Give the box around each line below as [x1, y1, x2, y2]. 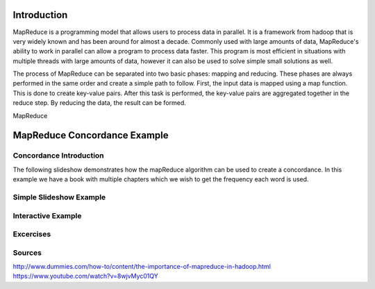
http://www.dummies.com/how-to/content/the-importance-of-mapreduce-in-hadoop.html [12, 263, 271, 271]
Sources [12, 247, 42, 257]
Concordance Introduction [12, 151, 104, 160]
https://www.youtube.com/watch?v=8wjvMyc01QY [12, 272, 159, 281]
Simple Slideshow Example [12, 192, 106, 201]
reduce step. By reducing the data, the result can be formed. [12, 99, 187, 107]
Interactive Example [12, 210, 82, 220]
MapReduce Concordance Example [12, 129, 169, 142]
